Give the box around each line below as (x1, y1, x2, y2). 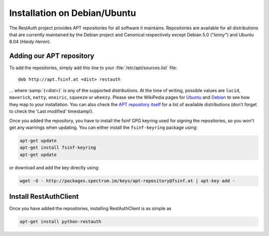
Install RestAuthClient (9, 192, 79, 201)
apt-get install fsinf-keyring (19, 145, 97, 150)
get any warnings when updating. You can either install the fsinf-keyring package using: (9, 124, 198, 130)
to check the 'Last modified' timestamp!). (9, 109, 94, 115)
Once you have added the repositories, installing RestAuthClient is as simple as (9, 206, 172, 212)
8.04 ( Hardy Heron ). (9, 39, 51, 45)
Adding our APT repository (9, 52, 95, 60)
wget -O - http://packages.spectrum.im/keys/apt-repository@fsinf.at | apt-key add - (19, 178, 235, 184)
